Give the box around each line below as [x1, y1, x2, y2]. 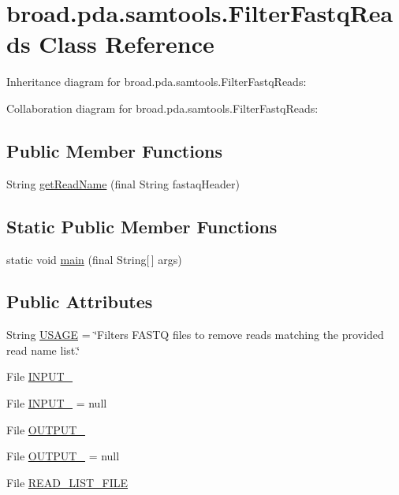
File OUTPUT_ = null [6, 448, 120, 464]
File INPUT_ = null [6, 395, 107, 411]
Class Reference [39, 28, 214, 60]
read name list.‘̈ [6, 341, 80, 358]
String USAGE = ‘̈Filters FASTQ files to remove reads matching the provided [6, 326, 384, 343]
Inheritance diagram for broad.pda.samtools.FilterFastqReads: [6, 73, 307, 90]
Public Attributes [6, 289, 153, 314]
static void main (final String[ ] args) [6, 251, 182, 267]
